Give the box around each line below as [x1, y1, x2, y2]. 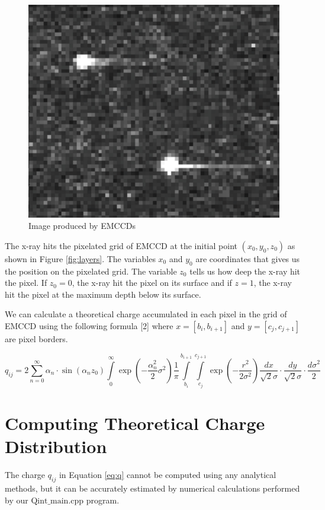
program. [86, 493, 120, 506]
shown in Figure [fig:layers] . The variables [5, 252, 156, 264]
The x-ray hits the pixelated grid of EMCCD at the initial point [5, 239, 237, 251]
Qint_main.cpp [31, 496, 84, 505]
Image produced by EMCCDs [28, 219, 136, 232]
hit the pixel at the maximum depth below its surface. [5, 288, 201, 300]
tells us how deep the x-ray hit [189, 264, 301, 277]
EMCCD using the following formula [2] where [5, 319, 173, 332]
